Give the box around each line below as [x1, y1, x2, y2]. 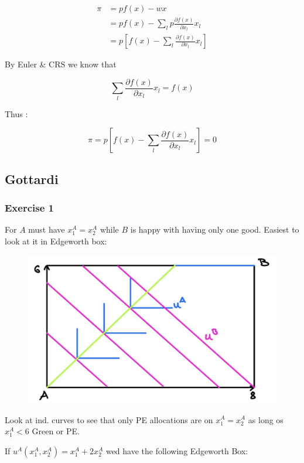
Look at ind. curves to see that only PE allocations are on [5, 413, 213, 425]
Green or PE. [32, 425, 80, 437]
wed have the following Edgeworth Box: [105, 444, 248, 457]
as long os [248, 413, 283, 425]
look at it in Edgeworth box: [5, 234, 107, 247]
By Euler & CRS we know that [5, 58, 117, 70]
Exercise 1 [5, 200, 54, 215]
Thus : [5, 107, 28, 120]
